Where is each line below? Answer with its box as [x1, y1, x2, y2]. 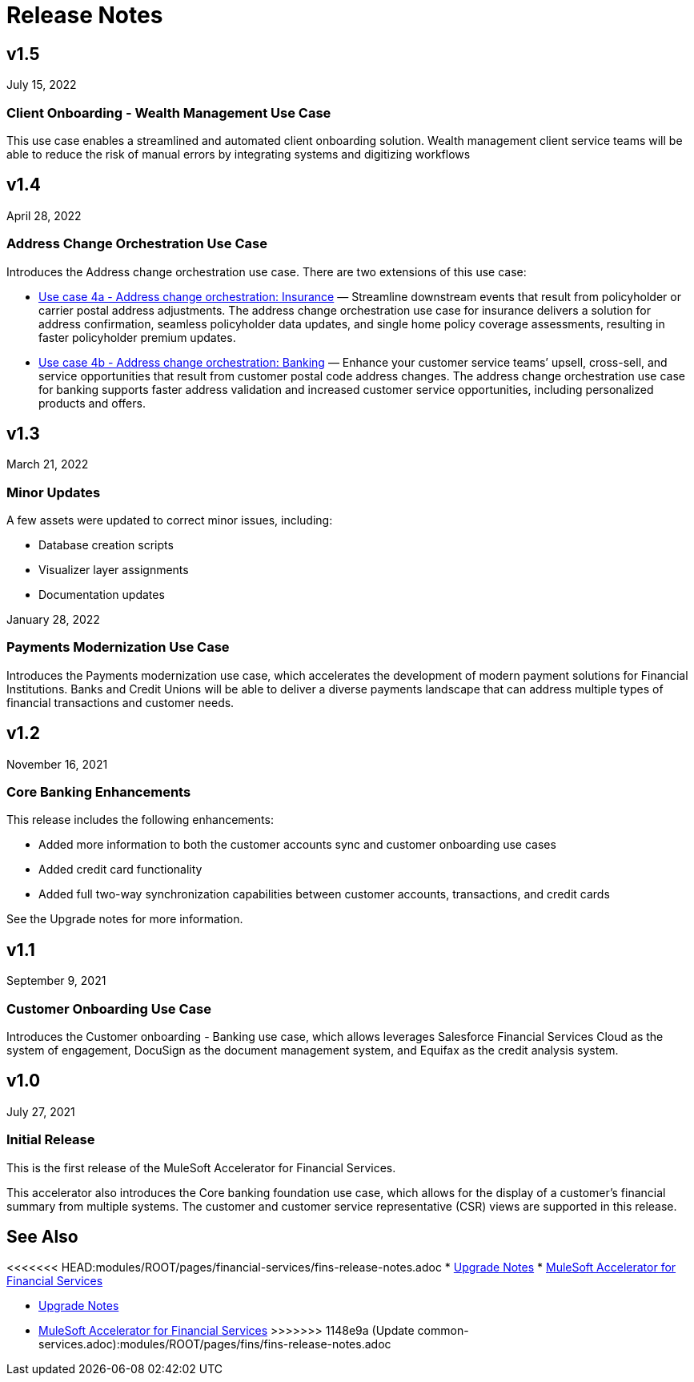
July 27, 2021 [6, 1104, 75, 1119]
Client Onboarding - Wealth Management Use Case [6, 104, 331, 121]
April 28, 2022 [6, 208, 82, 223]
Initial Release [6, 1131, 95, 1148]
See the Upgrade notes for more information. [6, 912, 243, 926]
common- [417, 1324, 469, 1338]
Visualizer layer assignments [38, 563, 189, 577]
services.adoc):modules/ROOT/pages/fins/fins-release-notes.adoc [38, 1337, 391, 1352]
